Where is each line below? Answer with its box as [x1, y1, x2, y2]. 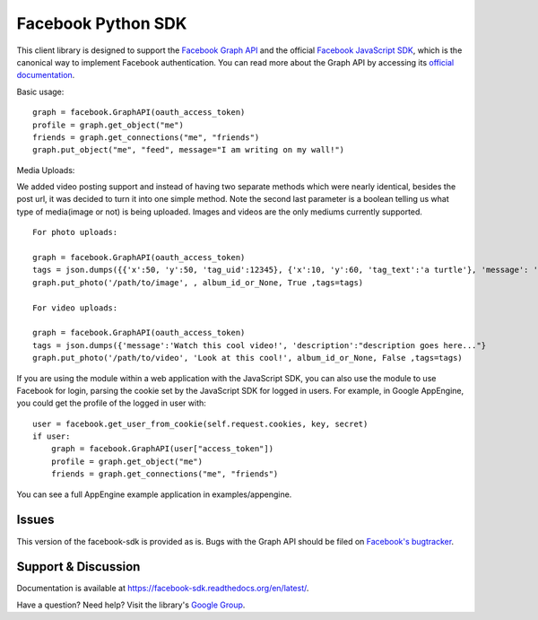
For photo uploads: [32, 227, 118, 238]
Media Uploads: [16, 164, 75, 175]
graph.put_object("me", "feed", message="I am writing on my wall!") [32, 144, 345, 155]
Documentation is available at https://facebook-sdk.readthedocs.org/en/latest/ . [16, 583, 309, 594]
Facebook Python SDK [16, 13, 187, 33]
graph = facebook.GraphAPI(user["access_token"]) [50, 444, 273, 454]
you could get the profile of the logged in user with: [16, 397, 206, 408]
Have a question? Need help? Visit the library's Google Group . [16, 599, 246, 610]
